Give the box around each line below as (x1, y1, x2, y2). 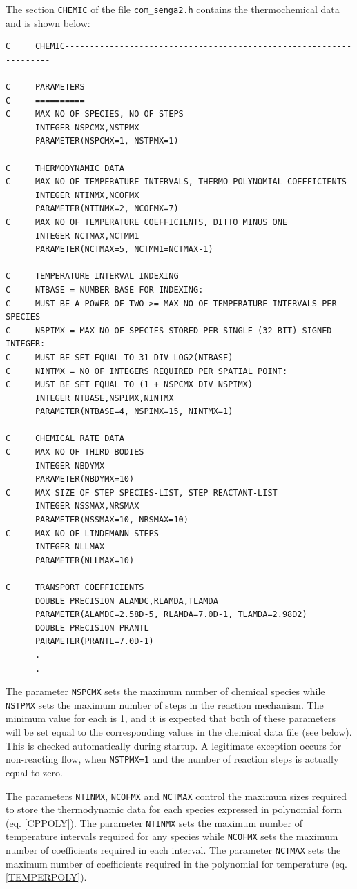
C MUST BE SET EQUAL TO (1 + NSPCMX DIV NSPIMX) (6, 380, 253, 390)
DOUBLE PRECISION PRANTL (35, 623, 149, 633)
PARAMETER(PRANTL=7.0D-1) (35, 636, 154, 647)
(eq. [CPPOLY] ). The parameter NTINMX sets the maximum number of (6, 815, 302, 830)
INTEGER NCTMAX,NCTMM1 (35, 231, 139, 241)
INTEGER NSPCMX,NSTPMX (35, 122, 139, 133)
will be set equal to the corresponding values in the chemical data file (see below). (6, 725, 352, 739)
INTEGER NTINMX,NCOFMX (35, 190, 139, 200)
